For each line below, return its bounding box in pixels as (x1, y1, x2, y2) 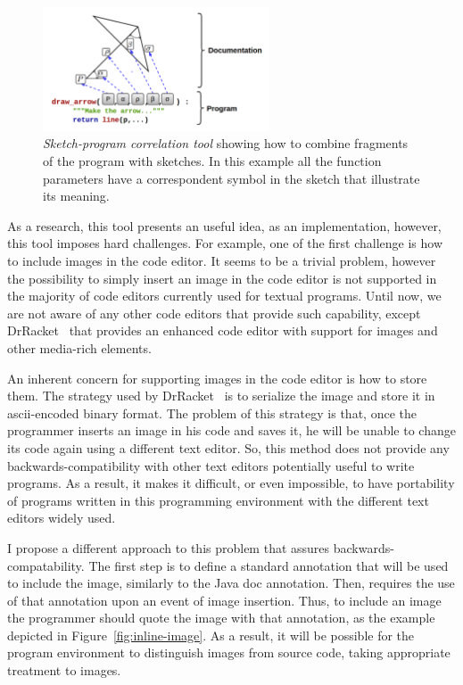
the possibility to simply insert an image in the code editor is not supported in (7, 268, 437, 287)
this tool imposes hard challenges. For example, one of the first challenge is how (7, 234, 443, 252)
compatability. (7, 556, 85, 574)
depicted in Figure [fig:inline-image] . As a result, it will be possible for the (7, 625, 415, 644)
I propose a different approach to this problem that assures (7, 538, 330, 557)
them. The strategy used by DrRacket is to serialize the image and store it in (7, 386, 435, 405)
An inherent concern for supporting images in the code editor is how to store (7, 368, 427, 387)
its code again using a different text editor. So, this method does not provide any (7, 438, 450, 457)
